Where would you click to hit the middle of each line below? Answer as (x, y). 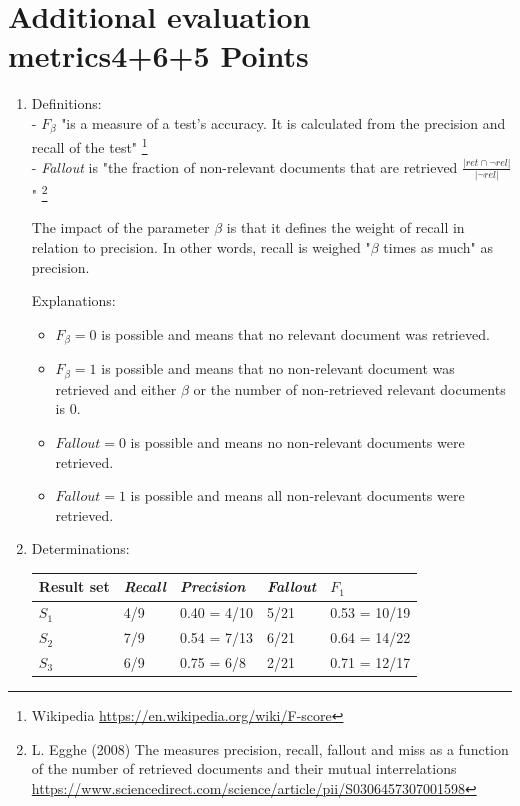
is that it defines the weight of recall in (345, 227)
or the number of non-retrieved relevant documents (349, 388)
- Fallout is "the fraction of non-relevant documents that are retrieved (244, 166)
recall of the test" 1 (89, 146)
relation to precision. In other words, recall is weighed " (201, 247)
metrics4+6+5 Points (158, 55)
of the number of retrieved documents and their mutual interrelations (244, 768)
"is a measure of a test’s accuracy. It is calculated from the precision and (283, 122)
